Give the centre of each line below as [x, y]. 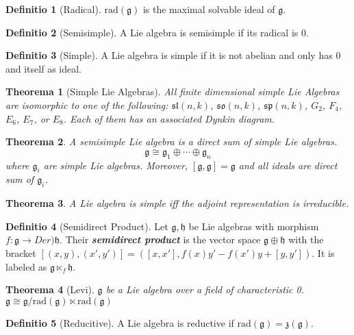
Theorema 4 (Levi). [50, 289]
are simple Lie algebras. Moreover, [116, 165]
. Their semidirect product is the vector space [160, 239]
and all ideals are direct [288, 165]
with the [306, 239]
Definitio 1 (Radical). [53, 9]
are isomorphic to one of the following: [87, 104]
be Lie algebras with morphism [254, 226]
